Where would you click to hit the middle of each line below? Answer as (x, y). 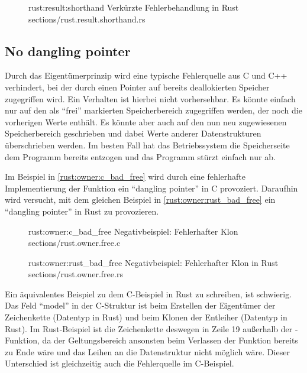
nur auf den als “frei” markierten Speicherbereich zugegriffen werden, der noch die (153, 110)
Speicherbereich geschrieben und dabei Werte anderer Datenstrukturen (133, 133)
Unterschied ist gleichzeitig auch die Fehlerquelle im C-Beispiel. (119, 363)
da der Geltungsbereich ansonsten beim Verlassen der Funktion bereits (170, 340)
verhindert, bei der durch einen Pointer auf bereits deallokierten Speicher (137, 87)
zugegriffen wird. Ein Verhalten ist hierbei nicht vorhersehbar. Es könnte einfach (150, 98)
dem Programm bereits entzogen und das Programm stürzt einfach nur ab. (140, 156)
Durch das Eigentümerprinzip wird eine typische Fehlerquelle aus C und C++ (146, 75)
